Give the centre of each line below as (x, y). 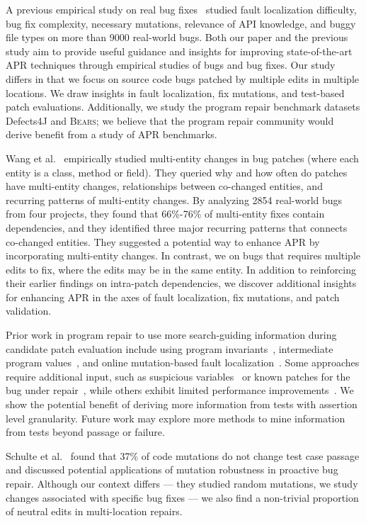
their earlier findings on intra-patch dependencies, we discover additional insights (181, 283)
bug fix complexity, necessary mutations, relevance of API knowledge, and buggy (181, 23)
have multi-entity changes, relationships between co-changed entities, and (164, 186)
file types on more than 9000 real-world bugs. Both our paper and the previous (177, 37)
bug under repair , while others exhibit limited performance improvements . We (180, 390)
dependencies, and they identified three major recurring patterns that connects (177, 227)
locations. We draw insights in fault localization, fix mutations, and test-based (175, 92)
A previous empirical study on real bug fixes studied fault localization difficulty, (181, 9)
